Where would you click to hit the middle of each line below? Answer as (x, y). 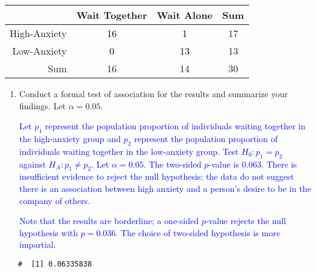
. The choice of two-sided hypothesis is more (198, 232)
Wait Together (112, 15)
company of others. (55, 200)
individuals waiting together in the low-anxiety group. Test (129, 151)
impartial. (37, 244)
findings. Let (43, 105)
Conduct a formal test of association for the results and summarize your (153, 93)
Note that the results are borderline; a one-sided (109, 221)
